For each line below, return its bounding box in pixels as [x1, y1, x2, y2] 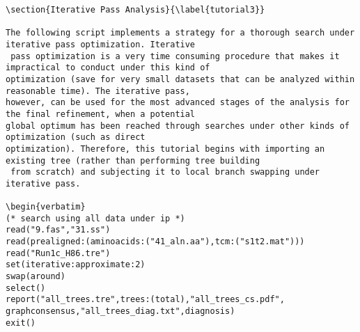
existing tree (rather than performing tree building [6, 155, 260, 166]
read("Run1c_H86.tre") [6, 248, 111, 258]
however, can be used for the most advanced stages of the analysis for [6, 97, 350, 108]
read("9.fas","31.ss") [6, 225, 111, 235]
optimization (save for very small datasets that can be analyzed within [6, 74, 355, 84]
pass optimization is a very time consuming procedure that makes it [10, 51, 340, 61]
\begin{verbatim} [6, 202, 86, 212]
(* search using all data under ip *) [6, 213, 185, 223]
